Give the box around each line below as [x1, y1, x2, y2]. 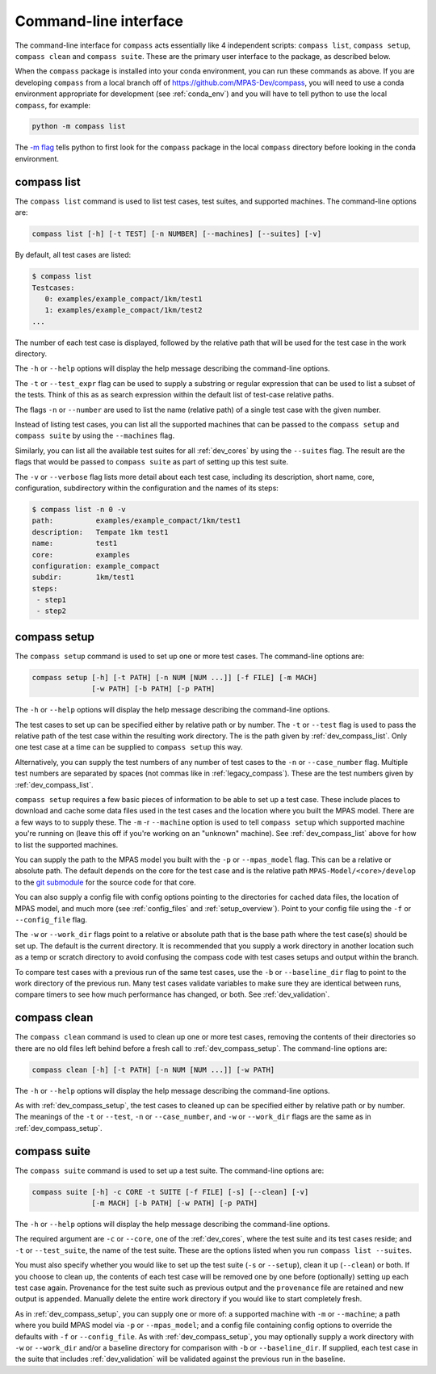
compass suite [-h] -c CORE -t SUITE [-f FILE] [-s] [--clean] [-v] [31, 1187, 309, 1196]
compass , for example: [15, 100, 91, 110]
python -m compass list [31, 122, 127, 131]
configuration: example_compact [31, 561, 161, 570]
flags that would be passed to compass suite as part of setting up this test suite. [15, 457, 289, 467]
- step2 [36, 607, 67, 616]
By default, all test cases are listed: [15, 250, 132, 260]
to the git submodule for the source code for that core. [15, 877, 197, 887]
